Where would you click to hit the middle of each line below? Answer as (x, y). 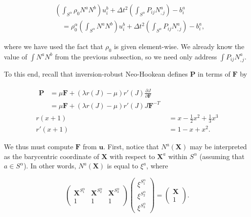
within (178, 156)
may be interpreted (218, 147)
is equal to (123, 166)
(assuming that (222, 156)
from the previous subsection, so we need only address (136, 56)
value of (16, 56)
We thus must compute (39, 147)
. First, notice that (131, 147)
